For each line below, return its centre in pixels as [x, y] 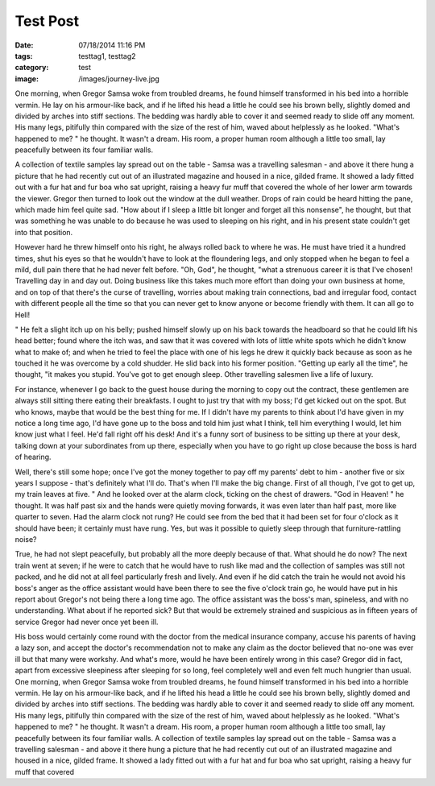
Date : [24, 45]
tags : [24, 56]
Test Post [47, 21]
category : [32, 68]
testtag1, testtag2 [107, 56]
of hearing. [33, 457]
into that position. [44, 232]
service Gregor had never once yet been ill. [87, 622]
